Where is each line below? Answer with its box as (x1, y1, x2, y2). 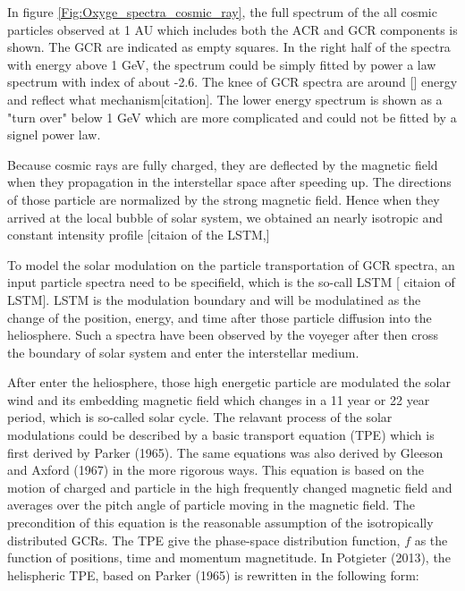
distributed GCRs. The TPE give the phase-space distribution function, (7, 530, 401, 549)
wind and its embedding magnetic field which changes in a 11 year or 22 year (7, 390, 430, 409)
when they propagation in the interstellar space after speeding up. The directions (7, 173, 452, 191)
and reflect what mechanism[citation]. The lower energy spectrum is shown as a (7, 89, 443, 108)
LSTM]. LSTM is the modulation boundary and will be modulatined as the (7, 290, 421, 308)
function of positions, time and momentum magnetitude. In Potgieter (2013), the (7, 548, 451, 567)
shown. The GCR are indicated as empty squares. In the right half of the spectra (7, 38, 451, 56)
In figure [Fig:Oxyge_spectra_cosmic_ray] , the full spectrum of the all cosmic (7, 3, 437, 21)
